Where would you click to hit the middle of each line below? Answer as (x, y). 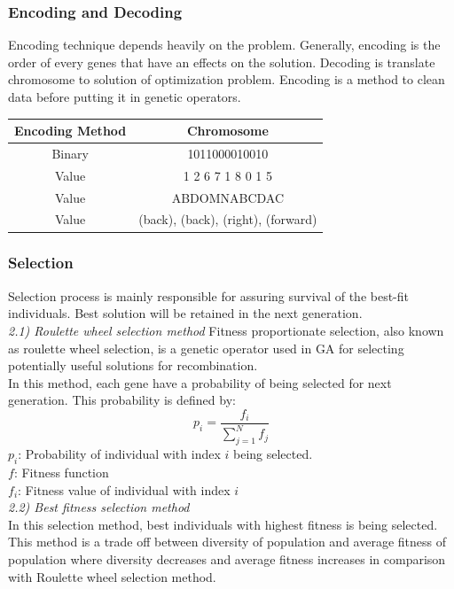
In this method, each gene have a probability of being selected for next (200, 382)
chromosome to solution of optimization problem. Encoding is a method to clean (227, 79)
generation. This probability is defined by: (122, 400)
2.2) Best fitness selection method (99, 507)
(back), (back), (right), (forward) (228, 219)
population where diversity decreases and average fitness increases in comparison (227, 558)
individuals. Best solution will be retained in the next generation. (185, 313)
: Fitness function (61, 472)
